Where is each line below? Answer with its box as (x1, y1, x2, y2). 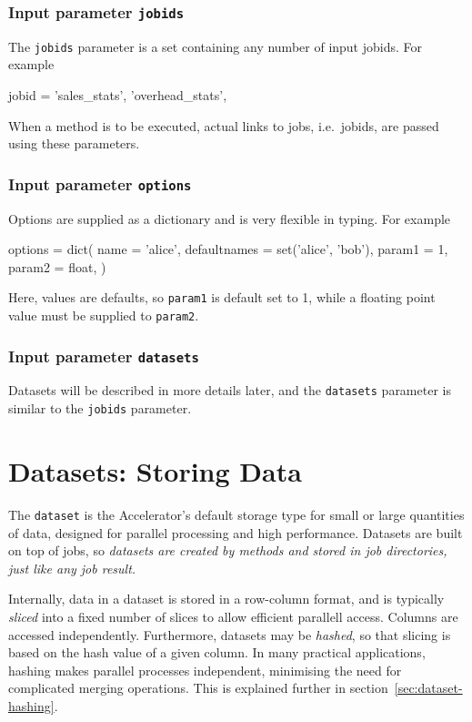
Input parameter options (8, 172, 192, 195)
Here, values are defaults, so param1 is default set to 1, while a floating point (8, 288, 436, 307)
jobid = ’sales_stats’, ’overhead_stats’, (8, 86, 227, 105)
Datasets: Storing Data (8, 452, 302, 489)
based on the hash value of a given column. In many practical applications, (8, 643, 426, 662)
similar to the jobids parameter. (8, 399, 192, 418)
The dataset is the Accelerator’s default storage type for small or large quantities (8, 504, 465, 524)
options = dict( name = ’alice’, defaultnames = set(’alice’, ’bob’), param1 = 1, (8, 239, 448, 259)
